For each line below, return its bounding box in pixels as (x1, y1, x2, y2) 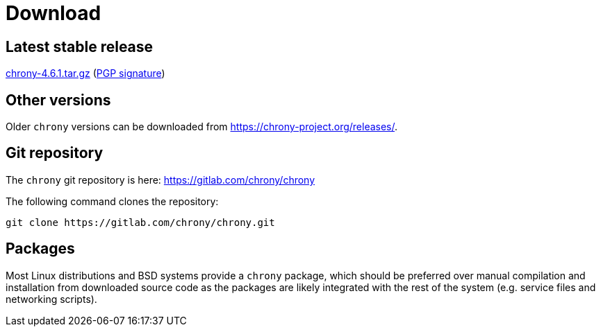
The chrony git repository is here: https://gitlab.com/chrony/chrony (6, 173, 315, 186)
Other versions (6, 91, 111, 109)
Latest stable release (6, 37, 154, 55)
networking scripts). (6, 292, 97, 305)
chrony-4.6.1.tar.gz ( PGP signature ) (6, 67, 165, 80)
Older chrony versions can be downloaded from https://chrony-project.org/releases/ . (6, 121, 398, 133)
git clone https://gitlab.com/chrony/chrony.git (6, 216, 275, 228)
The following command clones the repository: (6, 195, 219, 207)
